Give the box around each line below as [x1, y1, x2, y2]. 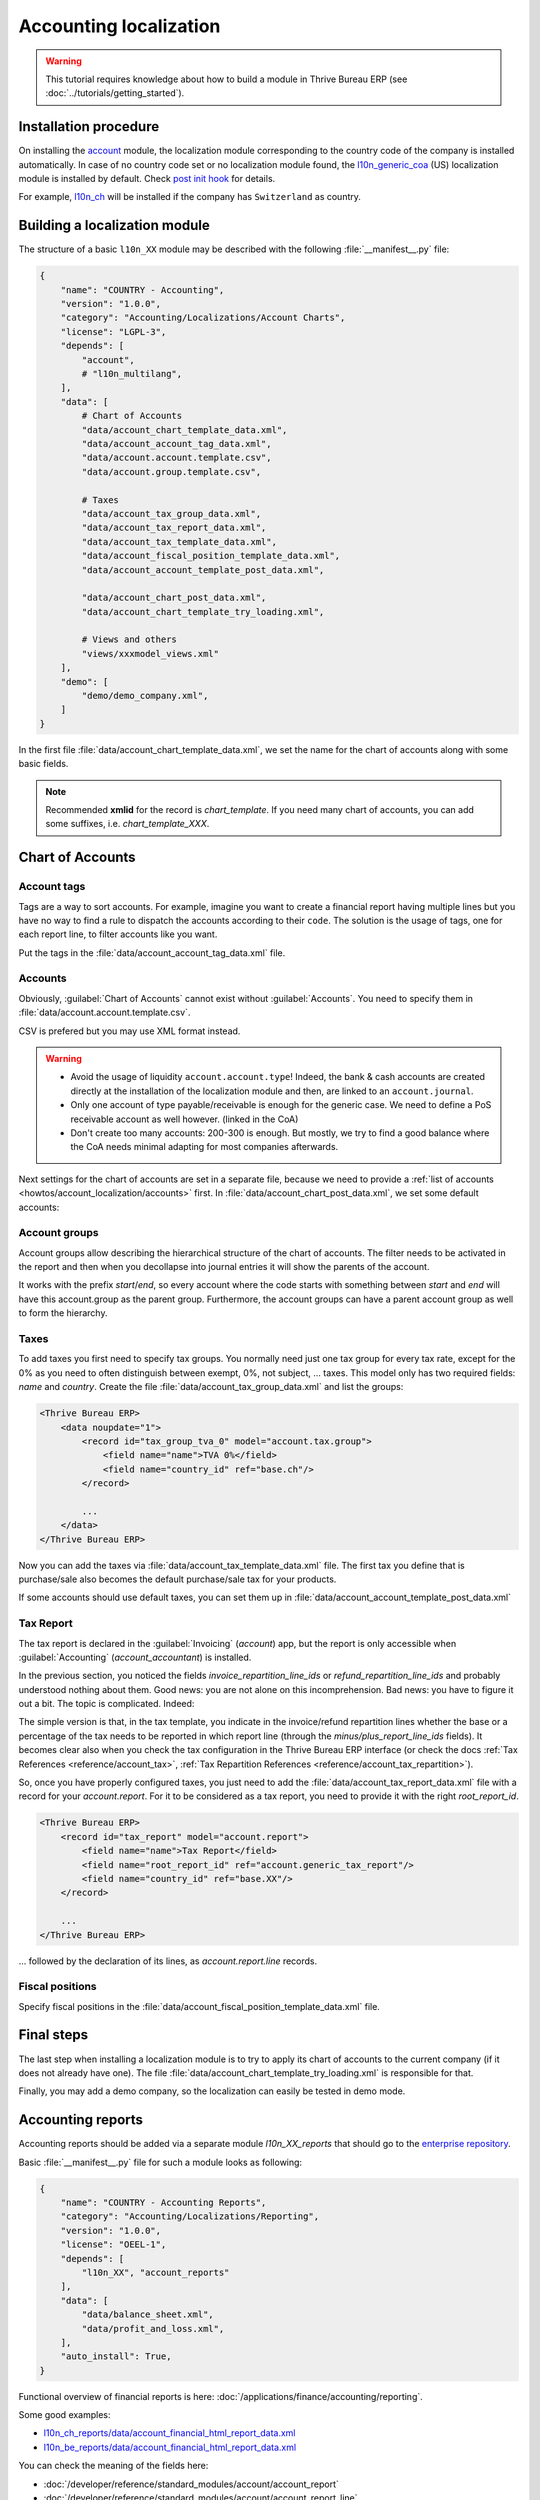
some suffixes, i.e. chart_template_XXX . [45, 818, 210, 830]
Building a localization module [18, 217, 210, 234]
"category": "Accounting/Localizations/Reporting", [60, 2211, 320, 2222]
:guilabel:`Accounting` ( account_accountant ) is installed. [18, 1651, 252, 1663]
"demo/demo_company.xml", [81, 690, 209, 702]
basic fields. [18, 758, 69, 770]
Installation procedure [18, 118, 160, 135]
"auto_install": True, [60, 2351, 172, 2362]
